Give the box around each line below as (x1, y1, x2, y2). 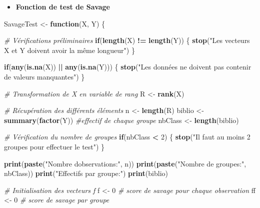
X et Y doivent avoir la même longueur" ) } (4, 44, 135, 55)
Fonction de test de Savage (15, 1, 110, 11)
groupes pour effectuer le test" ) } (4, 141, 105, 151)
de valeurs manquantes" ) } (4, 71, 85, 81)
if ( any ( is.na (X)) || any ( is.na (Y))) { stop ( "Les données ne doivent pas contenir (4, 61, 251, 72)
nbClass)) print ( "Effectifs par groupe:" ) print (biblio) (4, 168, 168, 178)
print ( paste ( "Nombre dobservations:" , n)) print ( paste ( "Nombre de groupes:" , (4, 158, 246, 168)
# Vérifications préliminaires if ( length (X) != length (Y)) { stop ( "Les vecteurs (4, 35, 250, 45)
